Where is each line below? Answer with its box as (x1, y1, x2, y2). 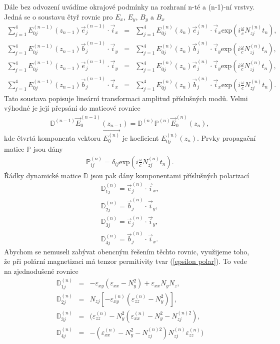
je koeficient (122, 132, 159, 143)
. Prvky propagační (197, 132, 256, 143)
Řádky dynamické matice (4, 170, 81, 180)
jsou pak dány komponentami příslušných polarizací (90, 170, 249, 180)
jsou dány (33, 144, 63, 154)
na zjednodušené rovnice (4, 265, 78, 276)
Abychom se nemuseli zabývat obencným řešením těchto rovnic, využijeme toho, (4, 246, 249, 256)
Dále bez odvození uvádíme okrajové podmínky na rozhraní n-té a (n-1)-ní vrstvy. (4, 2, 255, 12)
